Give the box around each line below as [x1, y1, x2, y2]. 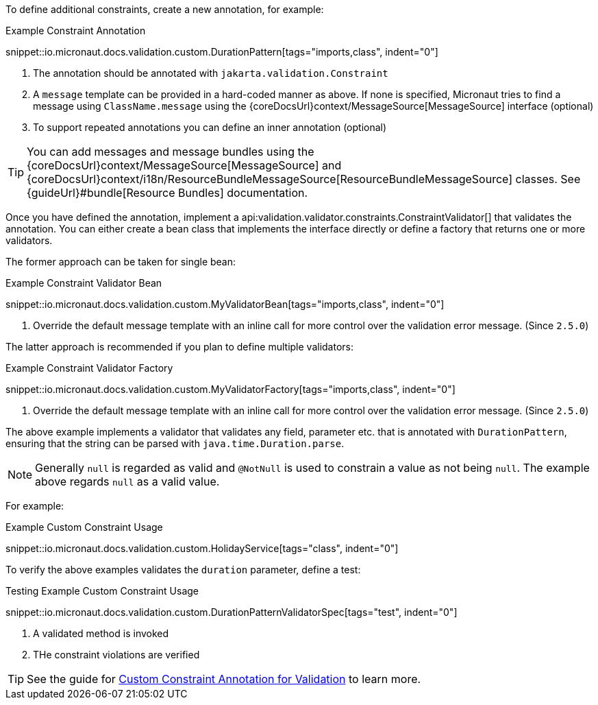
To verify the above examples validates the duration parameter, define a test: [5, 564, 361, 575]
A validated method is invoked [33, 628, 169, 639]
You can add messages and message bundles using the [27, 145, 314, 158]
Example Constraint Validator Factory [5, 362, 173, 374]
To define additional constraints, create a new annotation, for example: [5, 3, 324, 15]
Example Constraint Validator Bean [5, 277, 162, 289]
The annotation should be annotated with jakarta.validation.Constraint [33, 67, 388, 79]
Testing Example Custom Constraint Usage [5, 585, 199, 597]
